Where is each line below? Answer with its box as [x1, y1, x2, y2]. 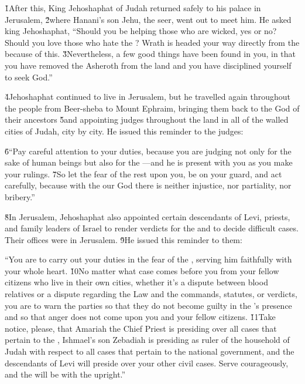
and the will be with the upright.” [5, 368, 126, 380]
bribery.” [5, 190, 35, 203]
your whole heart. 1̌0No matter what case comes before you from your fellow [5, 264, 279, 277]
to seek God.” [5, 70, 53, 83]
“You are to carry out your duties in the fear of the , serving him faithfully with [5, 253, 292, 265]
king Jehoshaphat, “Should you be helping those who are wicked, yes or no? [5, 25, 277, 37]
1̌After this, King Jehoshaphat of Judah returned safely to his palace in [5, 2, 261, 14]
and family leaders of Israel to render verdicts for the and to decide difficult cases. [5, 222, 299, 234]
